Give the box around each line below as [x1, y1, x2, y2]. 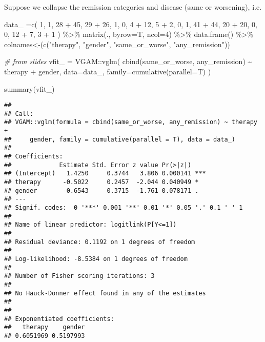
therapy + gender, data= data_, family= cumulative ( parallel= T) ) [4, 66, 211, 76]
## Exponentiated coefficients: [4, 315, 114, 323]
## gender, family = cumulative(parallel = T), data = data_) [4, 135, 236, 143]
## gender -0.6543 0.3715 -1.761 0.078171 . [4, 187, 199, 194]
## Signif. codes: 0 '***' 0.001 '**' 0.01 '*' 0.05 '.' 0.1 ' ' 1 [4, 204, 243, 212]
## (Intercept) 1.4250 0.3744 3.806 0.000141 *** [4, 170, 206, 177]
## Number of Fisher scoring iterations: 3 [4, 272, 155, 280]
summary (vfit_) [4, 83, 55, 94]
